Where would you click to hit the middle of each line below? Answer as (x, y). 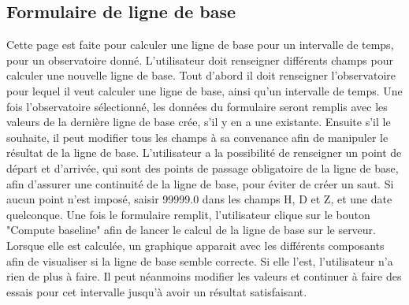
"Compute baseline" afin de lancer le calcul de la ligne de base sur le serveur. (191, 230)
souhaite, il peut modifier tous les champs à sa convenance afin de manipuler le (197, 137)
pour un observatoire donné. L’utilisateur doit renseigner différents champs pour (200, 60)
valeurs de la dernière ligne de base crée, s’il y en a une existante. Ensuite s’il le (199, 122)
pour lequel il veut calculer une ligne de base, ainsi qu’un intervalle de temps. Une (204, 90)
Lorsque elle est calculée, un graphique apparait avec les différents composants (195, 245)
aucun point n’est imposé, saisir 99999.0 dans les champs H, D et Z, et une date (199, 199)
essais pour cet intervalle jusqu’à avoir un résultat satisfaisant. (157, 291)
